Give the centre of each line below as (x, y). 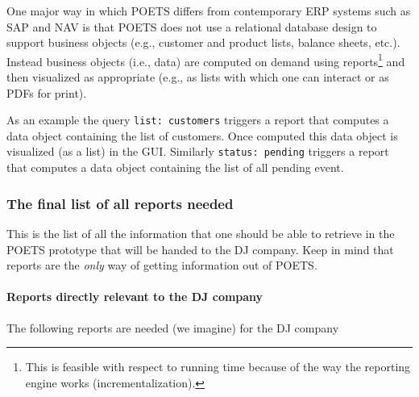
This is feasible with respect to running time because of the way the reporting (218, 367)
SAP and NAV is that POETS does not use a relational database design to (192, 26)
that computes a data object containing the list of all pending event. (175, 167)
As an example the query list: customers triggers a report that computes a (198, 120)
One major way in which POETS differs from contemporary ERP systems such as (209, 10)
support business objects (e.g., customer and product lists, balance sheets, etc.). (203, 42)
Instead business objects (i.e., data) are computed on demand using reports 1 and (206, 60)
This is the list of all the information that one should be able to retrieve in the (201, 233)
